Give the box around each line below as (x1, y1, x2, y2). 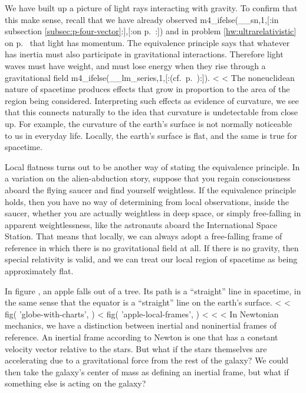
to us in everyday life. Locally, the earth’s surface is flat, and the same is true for (5, 129, 297, 141)
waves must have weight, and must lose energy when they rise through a (5, 59, 266, 72)
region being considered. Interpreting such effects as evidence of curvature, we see (5, 94, 299, 106)
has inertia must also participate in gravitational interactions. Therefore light (5, 48, 284, 60)
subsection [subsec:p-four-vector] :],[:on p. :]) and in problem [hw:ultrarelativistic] (5, 25, 297, 37)
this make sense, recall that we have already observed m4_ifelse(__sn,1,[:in (5, 13, 279, 25)
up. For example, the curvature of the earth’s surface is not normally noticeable (5, 117, 292, 129)
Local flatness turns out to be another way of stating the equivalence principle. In (5, 160, 300, 173)
